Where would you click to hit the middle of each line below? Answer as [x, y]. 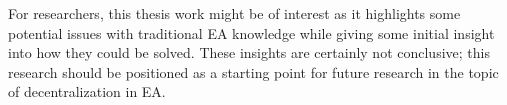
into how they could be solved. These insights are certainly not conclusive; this [249, 52]
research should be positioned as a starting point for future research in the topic [253, 71]
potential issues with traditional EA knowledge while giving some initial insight [251, 32]
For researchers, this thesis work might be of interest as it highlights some [234, 13]
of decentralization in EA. [87, 91]
